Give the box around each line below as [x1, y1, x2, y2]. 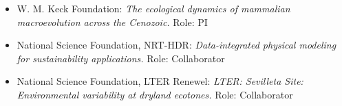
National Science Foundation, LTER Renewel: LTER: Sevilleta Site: [17, 74, 303, 88]
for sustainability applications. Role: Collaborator [17, 51, 225, 65]
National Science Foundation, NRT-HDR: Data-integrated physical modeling [17, 38, 336, 52]
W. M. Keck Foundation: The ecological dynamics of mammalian [17, 1, 290, 15]
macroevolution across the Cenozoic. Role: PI [17, 14, 208, 29]
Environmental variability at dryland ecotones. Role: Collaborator [17, 87, 293, 101]
